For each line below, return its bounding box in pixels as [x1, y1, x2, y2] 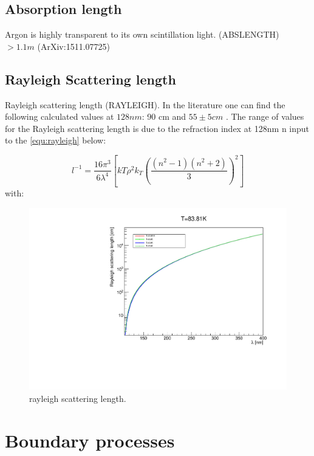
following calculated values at [5, 110, 114, 123]
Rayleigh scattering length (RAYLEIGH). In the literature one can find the [5, 98, 285, 111]
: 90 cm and [142, 110, 186, 123]
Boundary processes [5, 427, 175, 452]
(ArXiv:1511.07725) [37, 40, 110, 52]
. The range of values [225, 110, 304, 123]
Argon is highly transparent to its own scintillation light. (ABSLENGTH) [5, 28, 279, 41]
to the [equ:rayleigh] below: [5, 134, 106, 147]
